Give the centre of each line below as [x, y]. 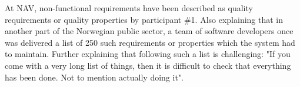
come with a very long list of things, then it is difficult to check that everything [148, 65]
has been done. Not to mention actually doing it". [94, 77]
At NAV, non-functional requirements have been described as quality [129, 8]
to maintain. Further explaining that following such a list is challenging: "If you [148, 54]
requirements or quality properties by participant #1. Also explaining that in [144, 19]
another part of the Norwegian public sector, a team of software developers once [149, 31]
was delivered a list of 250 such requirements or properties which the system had [150, 42]
